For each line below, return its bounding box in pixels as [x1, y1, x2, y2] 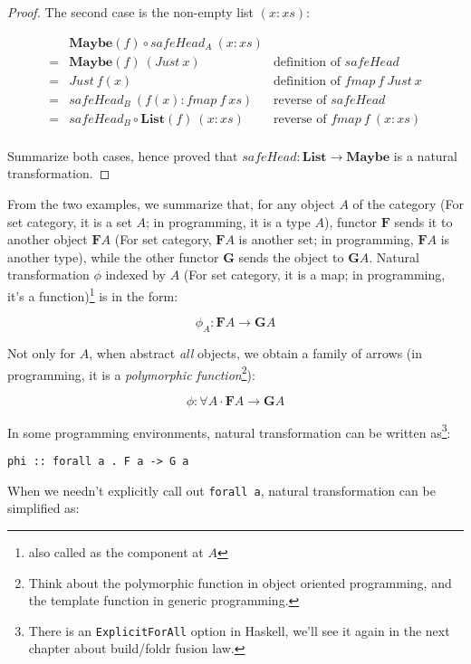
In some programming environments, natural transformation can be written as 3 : [7, 420, 451, 441]
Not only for [7, 343, 76, 362]
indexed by [105, 265, 166, 284]
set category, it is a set [7, 212, 132, 231]
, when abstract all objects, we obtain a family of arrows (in [89, 343, 422, 362]
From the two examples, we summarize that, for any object [7, 194, 335, 213]
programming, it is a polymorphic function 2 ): [7, 362, 255, 384]
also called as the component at [28, 542, 204, 561]
